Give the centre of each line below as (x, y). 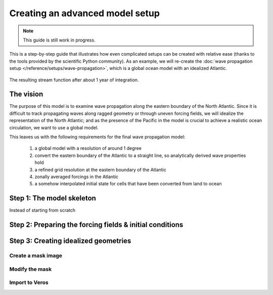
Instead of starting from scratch (42, 210)
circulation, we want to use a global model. (54, 128)
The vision (26, 94)
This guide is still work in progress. (59, 40)
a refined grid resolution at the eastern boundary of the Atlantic (101, 170)
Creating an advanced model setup (85, 13)
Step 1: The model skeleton (53, 198)
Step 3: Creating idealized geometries (70, 241)
